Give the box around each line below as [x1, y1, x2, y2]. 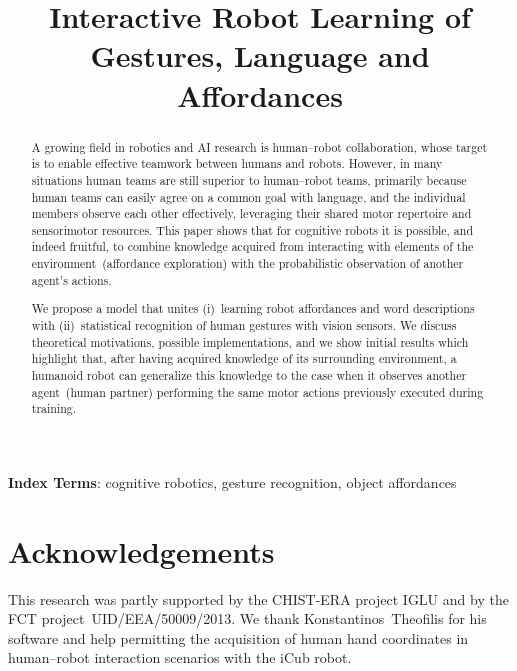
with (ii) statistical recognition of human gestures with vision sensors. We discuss [31, 317, 457, 333]
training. [31, 400, 77, 417]
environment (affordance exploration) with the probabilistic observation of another [31, 255, 464, 272]
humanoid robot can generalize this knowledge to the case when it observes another [31, 366, 467, 383]
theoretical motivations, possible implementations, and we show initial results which [31, 333, 469, 350]
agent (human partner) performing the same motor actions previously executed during [31, 383, 484, 400]
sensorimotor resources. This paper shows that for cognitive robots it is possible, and [31, 221, 474, 238]
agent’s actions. [31, 271, 112, 288]
